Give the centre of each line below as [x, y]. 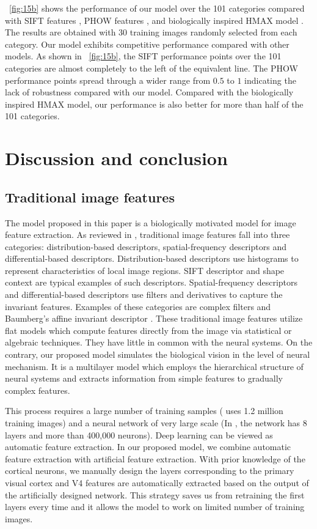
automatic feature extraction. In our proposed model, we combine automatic [148, 447]
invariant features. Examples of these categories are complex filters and [138, 306]
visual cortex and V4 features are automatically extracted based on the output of [157, 482]
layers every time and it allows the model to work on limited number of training [155, 507]
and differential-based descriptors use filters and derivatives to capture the [144, 294]
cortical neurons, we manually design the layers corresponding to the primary [150, 471]
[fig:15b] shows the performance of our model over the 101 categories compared [157, 8]
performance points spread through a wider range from [108, 80]
